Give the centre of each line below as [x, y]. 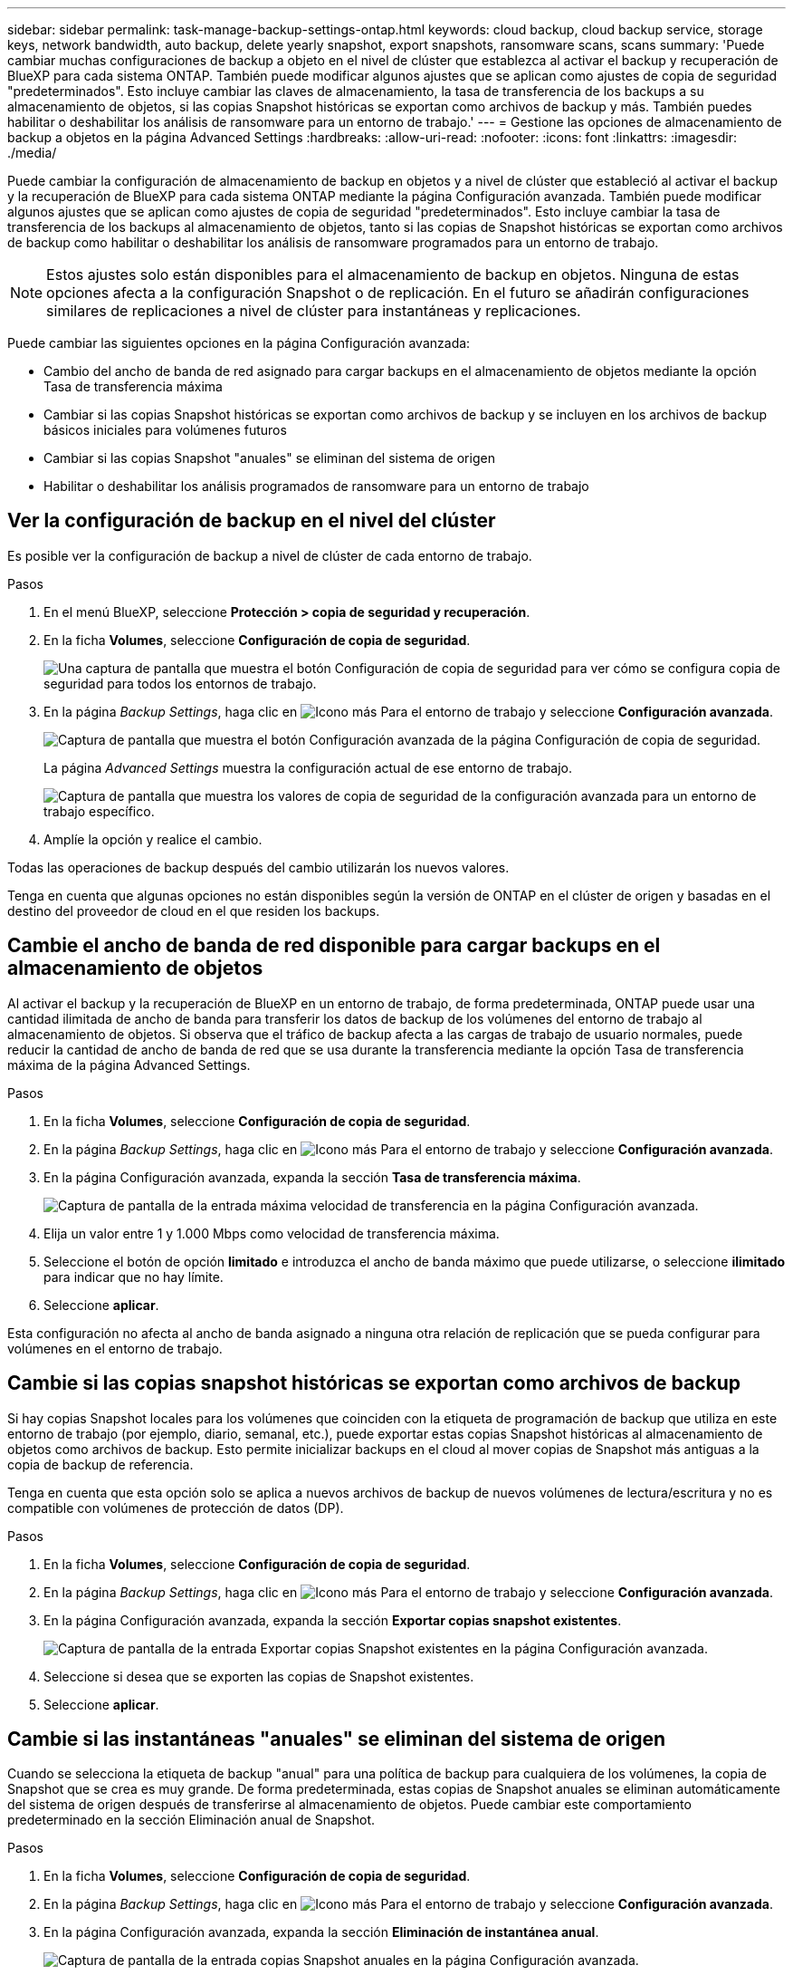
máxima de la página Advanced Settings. [129, 1065]
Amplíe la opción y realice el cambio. [153, 839]
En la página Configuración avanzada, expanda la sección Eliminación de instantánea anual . [321, 1932]
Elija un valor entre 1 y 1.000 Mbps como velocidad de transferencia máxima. [272, 1233]
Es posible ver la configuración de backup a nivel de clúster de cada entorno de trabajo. [270, 555]
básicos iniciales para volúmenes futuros [165, 430]
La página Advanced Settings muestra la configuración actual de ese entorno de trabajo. [308, 767]
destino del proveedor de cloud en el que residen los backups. [194, 910]
